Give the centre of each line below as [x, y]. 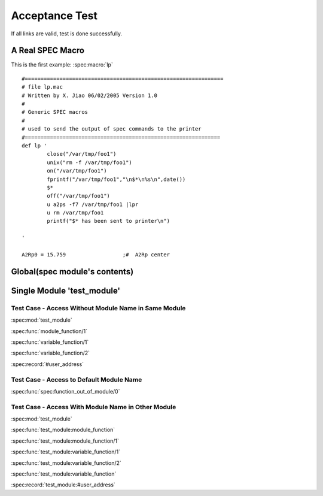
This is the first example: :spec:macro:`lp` [62, 65]
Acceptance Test [54, 16]
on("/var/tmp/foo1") [77, 171]
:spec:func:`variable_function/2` [50, 353]
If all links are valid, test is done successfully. [67, 34]
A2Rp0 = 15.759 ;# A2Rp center [96, 255]
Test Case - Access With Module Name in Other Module [94, 407]
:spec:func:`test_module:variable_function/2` [66, 463]
